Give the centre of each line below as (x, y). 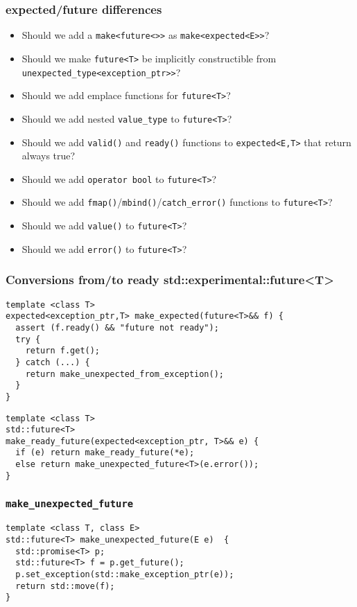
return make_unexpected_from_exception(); (124, 374)
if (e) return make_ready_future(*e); (105, 453)
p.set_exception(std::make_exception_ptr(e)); (125, 574)
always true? (49, 156)
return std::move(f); (65, 586)
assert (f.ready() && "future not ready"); (117, 327)
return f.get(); (63, 351)
